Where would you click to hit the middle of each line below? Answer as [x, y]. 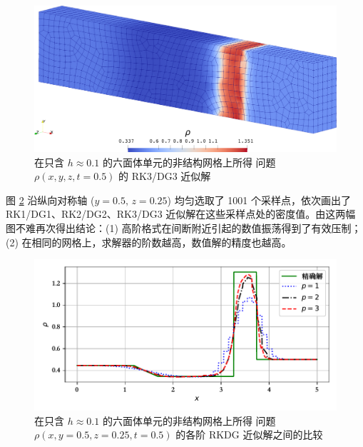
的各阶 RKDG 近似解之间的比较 [249, 435]
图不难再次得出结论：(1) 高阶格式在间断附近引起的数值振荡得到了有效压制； [184, 227]
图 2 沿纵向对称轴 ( [50, 200]
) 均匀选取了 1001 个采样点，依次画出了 [259, 200]
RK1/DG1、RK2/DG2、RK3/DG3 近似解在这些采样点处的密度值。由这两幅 [181, 214]
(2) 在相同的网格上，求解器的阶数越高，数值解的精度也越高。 [149, 242]
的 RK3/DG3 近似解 [165, 176]
